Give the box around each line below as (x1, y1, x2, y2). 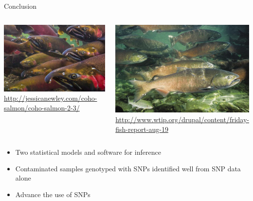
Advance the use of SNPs (15, 189, 90, 199)
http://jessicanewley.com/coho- (4, 93, 97, 103)
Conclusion (4, 1, 36, 11)
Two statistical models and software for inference (15, 147, 161, 157)
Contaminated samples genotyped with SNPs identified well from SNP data (15, 163, 241, 173)
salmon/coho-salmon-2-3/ (4, 102, 80, 112)
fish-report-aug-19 (115, 124, 168, 134)
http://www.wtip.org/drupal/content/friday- (115, 114, 249, 125)
